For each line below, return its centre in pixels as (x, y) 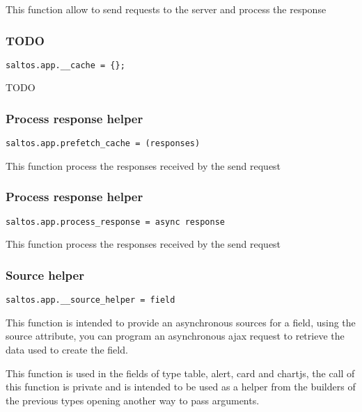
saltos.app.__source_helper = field (90, 300)
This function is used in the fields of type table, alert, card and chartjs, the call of (180, 373)
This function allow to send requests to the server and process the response (166, 9)
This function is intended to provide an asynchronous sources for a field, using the (181, 322)
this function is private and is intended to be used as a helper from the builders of (181, 387)
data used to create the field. (67, 350)
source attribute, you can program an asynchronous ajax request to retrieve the (175, 336)
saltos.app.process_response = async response (115, 222)
